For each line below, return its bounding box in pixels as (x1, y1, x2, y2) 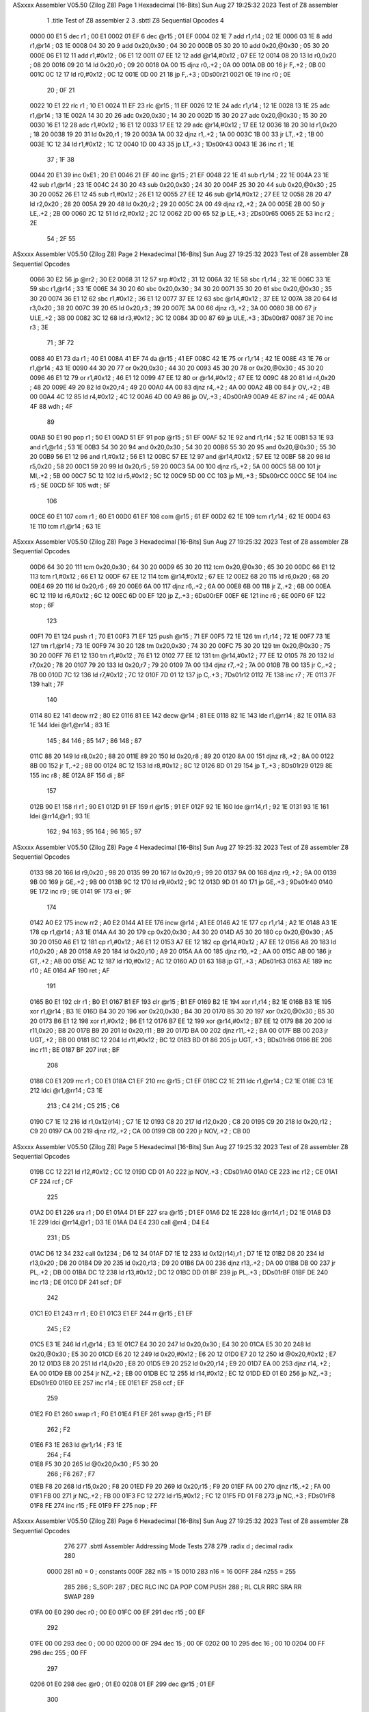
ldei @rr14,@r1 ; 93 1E (29, 811, 91, 820)
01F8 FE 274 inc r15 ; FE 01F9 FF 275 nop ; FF (29, 1501, 158, 1509)
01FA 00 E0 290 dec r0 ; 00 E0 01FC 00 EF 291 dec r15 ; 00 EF (29, 1608, 205, 1616)
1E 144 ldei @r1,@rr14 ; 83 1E (29, 721, 111, 729)
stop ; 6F (29, 601, 55, 609)
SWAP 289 (64, 1592, 95, 1600)
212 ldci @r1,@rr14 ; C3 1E (29, 1086, 102, 1094)
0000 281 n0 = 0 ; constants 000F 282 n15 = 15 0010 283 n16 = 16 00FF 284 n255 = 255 (46, 1567, 297, 1575)
